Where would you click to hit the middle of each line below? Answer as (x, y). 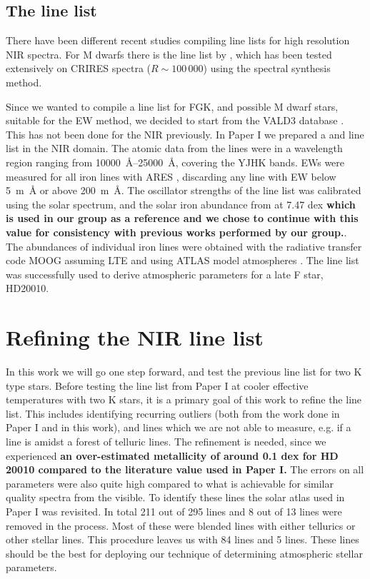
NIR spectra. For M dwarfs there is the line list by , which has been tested (169, 54)
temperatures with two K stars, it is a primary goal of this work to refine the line (184, 399)
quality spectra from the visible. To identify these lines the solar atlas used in (175, 497)
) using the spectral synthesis (267, 68)
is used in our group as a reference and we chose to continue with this (182, 218)
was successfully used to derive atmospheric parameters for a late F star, (165, 274)
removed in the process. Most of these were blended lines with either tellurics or (181, 525)
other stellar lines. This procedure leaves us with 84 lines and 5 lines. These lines (182, 539)
